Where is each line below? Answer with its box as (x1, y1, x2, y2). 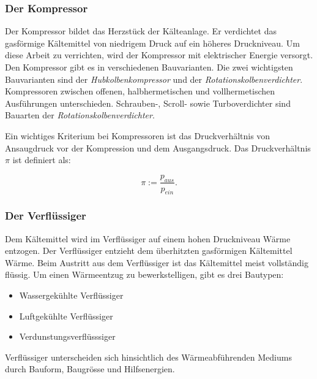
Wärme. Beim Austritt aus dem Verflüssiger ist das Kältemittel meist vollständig (5, 256, 308, 269)
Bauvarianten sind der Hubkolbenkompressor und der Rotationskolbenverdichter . (5, 72, 303, 85)
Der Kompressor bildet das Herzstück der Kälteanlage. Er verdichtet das (5, 25, 277, 37)
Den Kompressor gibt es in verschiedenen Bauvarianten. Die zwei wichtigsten (5, 61, 293, 73)
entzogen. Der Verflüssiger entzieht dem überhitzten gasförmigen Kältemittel (5, 244, 293, 257)
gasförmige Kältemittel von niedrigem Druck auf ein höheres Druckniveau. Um (5, 36, 300, 49)
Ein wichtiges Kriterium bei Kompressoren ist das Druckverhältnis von (5, 129, 270, 142)
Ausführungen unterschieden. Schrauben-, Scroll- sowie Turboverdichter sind (5, 96, 291, 109)
